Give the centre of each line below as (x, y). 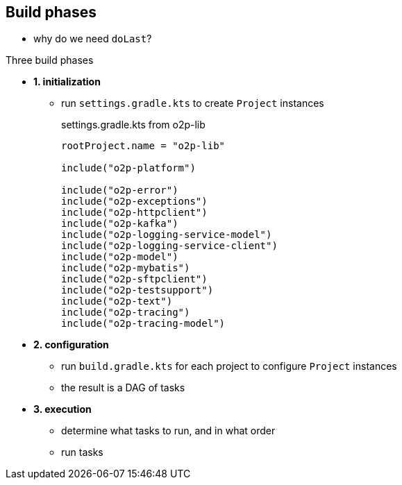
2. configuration (71, 345)
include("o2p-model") (120, 257)
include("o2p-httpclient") (134, 213)
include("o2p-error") (120, 190)
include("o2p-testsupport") (137, 290)
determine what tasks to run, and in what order (168, 431)
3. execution (62, 409)
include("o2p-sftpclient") (134, 279)
